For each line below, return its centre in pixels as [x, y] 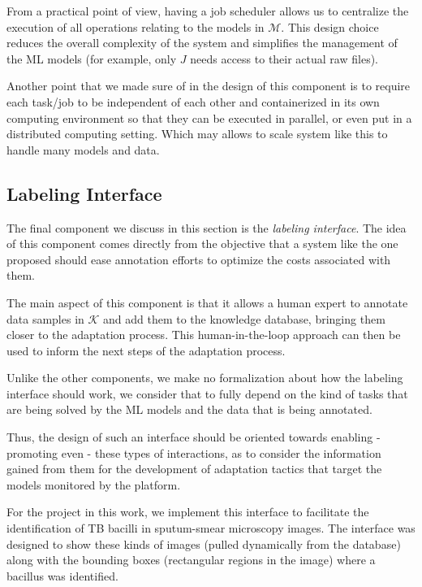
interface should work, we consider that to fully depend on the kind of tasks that [207, 393]
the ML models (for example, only [92, 58]
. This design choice [330, 26]
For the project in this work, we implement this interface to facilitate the [188, 512]
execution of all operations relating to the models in [136, 26]
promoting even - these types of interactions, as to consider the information [194, 452]
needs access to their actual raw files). [284, 58]
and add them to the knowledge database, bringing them [244, 318]
